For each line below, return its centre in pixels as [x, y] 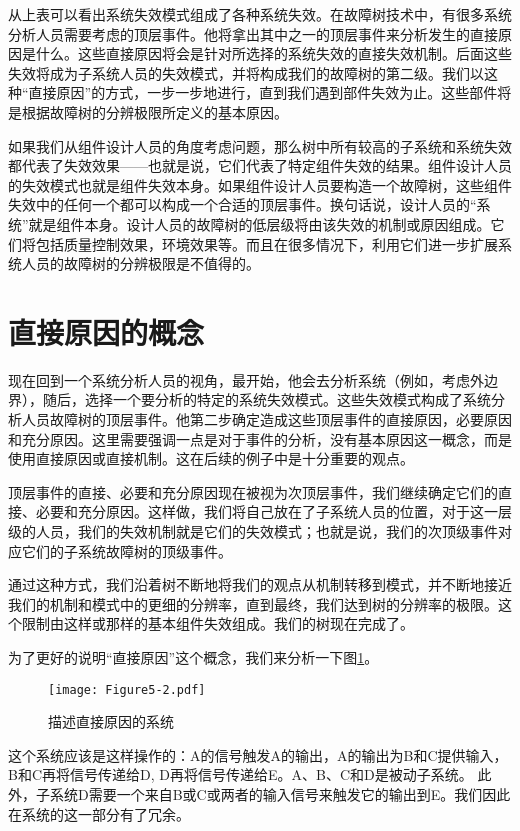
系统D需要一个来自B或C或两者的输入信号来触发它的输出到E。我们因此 [280, 794]
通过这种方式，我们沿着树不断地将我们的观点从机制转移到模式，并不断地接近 [260, 584]
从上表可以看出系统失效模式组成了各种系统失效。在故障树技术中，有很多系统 [260, 14]
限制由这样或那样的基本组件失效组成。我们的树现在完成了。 [217, 623]
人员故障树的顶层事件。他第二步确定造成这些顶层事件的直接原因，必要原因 [266, 419]
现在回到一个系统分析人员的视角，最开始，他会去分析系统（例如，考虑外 [246, 379]
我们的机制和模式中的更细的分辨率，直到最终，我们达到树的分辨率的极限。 [253, 603]
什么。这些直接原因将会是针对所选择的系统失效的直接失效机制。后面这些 [273, 53]
